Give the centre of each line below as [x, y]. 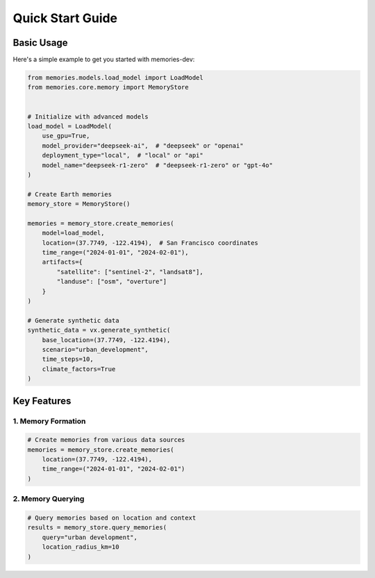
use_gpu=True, [66, 136]
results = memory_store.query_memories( [97, 528]
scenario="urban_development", [95, 349]
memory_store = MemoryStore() [79, 204]
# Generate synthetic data [73, 320]
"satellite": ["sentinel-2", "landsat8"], [130, 272]
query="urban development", [90, 537]
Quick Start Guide [65, 18]
